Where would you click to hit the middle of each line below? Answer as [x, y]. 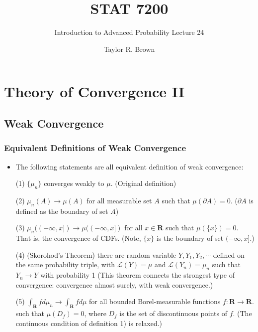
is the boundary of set [190, 238]
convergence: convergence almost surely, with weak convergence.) [114, 284]
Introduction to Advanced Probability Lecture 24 [129, 32]
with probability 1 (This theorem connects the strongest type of [138, 275]
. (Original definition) [143, 183]
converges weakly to [74, 183]
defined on [229, 254]
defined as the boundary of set [62, 211]
